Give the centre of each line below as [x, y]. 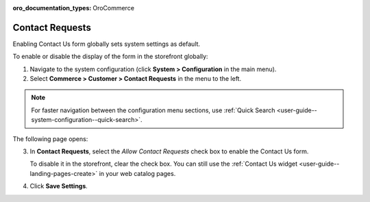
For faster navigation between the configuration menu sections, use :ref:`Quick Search [153, 110]
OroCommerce [114, 8]
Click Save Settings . [59, 186]
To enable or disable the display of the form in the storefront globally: [110, 56]
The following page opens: [50, 139]
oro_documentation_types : [52, 8]
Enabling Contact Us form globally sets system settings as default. [107, 44]
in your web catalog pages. [137, 173]
